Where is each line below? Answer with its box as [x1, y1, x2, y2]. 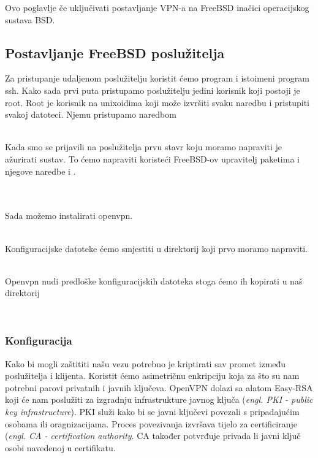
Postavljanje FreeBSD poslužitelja [5, 43, 225, 62]
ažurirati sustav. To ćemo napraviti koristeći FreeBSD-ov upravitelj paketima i [5, 152, 300, 165]
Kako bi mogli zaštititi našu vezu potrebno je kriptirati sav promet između [5, 357, 286, 370]
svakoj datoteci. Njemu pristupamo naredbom [5, 108, 176, 121]
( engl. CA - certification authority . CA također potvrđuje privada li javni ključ [5, 429, 301, 442]
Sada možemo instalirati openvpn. [5, 209, 133, 222]
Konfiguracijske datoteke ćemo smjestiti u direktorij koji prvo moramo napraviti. [5, 242, 308, 254]
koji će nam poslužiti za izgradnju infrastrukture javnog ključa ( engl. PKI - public [5, 393, 313, 406]
